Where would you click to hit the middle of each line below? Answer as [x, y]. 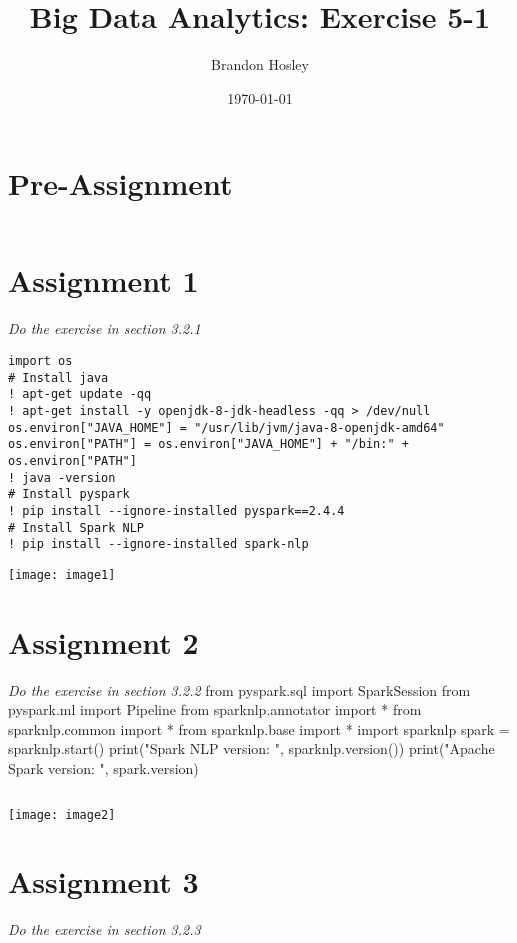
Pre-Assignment [120, 183]
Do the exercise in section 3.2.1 [104, 328]
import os [40, 360]
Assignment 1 [103, 280]
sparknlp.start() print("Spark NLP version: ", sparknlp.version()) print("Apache [251, 748]
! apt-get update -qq [80, 394]
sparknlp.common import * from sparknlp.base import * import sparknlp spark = [259, 728]
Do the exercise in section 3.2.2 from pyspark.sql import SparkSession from [239, 689]
